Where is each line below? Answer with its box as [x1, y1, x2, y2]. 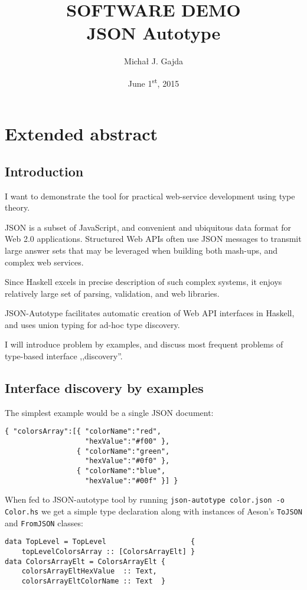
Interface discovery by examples [5, 379, 204, 397]
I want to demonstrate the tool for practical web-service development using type [5, 189, 295, 202]
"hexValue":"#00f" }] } [85, 476, 178, 485]
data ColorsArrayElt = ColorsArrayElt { [5, 557, 166, 566]
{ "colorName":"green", [76, 447, 170, 455]
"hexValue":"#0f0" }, [85, 457, 170, 466]
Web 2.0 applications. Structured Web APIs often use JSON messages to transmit [5, 232, 302, 245]
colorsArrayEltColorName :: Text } [21, 577, 166, 585]
